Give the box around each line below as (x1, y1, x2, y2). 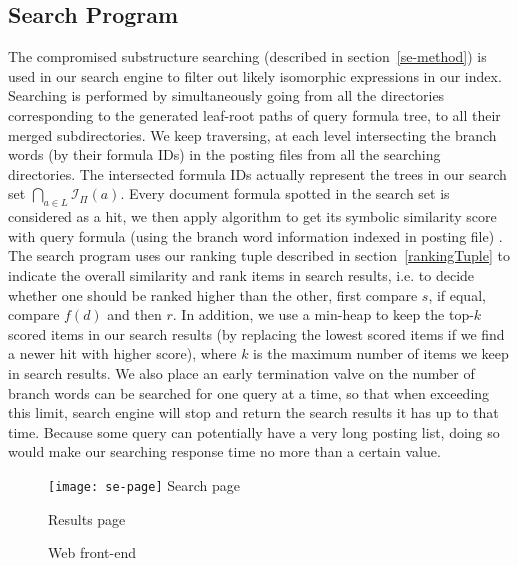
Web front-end (48, 542, 136, 563)
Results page (48, 508, 126, 529)
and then (107, 304, 162, 325)
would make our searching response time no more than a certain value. (8, 441, 441, 462)
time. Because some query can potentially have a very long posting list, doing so (8, 421, 500, 442)
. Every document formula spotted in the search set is (120, 183, 450, 204)
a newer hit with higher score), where (8, 343, 237, 364)
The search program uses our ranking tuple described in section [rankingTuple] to (8, 245, 510, 266)
